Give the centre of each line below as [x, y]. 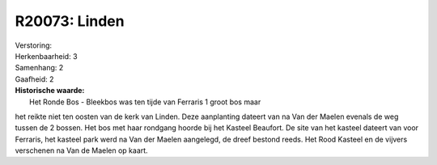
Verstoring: [34, 45]
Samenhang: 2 [39, 68]
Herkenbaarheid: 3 [46, 56]
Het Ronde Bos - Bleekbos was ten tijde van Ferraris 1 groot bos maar [145, 102]
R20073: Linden [70, 21]
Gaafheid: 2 [34, 79]
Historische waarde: [50, 91]
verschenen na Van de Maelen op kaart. [82, 150]
